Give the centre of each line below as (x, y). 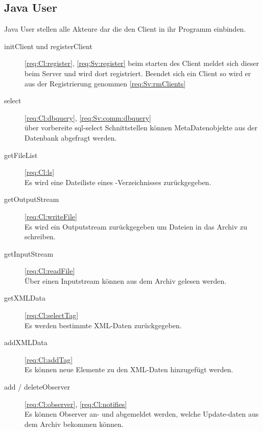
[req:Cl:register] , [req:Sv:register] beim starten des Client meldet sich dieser (142, 63)
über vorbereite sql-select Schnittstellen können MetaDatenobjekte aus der (141, 128)
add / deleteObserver (37, 387)
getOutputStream (32, 199)
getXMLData (25, 298)
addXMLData (26, 342)
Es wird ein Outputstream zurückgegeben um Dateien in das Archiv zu (136, 226)
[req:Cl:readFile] (50, 271)
